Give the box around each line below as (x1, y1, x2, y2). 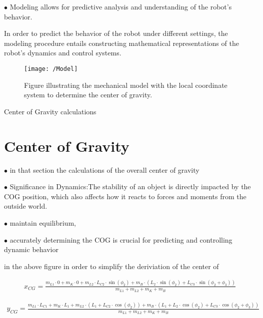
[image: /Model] (24, 65, 78, 72)
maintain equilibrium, (9, 217, 76, 228)
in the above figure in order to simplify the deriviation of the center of (4, 261, 219, 271)
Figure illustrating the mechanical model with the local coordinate (24, 79, 227, 90)
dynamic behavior (4, 244, 58, 255)
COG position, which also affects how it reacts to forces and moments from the (4, 191, 246, 201)
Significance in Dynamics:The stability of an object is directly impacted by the (9, 181, 251, 192)
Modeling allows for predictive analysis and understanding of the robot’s (9, 1, 232, 11)
